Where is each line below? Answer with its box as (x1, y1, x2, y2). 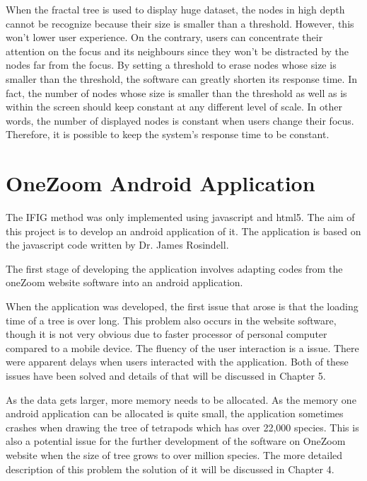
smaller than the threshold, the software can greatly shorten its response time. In (6, 71, 357, 86)
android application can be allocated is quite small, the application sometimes (6, 406, 344, 421)
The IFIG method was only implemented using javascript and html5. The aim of (6, 210, 355, 225)
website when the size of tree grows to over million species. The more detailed (6, 447, 343, 462)
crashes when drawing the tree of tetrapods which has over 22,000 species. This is (6, 419, 359, 434)
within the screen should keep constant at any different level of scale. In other (6, 99, 342, 114)
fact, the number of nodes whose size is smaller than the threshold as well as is (6, 85, 347, 100)
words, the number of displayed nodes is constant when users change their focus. (6, 113, 354, 128)
